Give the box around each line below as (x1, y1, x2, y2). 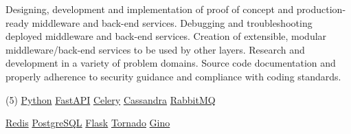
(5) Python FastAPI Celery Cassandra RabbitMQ (5, 92, 216, 107)
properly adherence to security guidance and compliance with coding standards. (5, 69, 341, 83)
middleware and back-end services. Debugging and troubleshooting (32, 15, 313, 30)
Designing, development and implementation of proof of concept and (5, 2, 294, 16)
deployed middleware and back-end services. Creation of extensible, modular (5, 29, 327, 43)
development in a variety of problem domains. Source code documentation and (5, 56, 336, 70)
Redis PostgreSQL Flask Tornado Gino (5, 115, 170, 130)
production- (296, 2, 346, 16)
